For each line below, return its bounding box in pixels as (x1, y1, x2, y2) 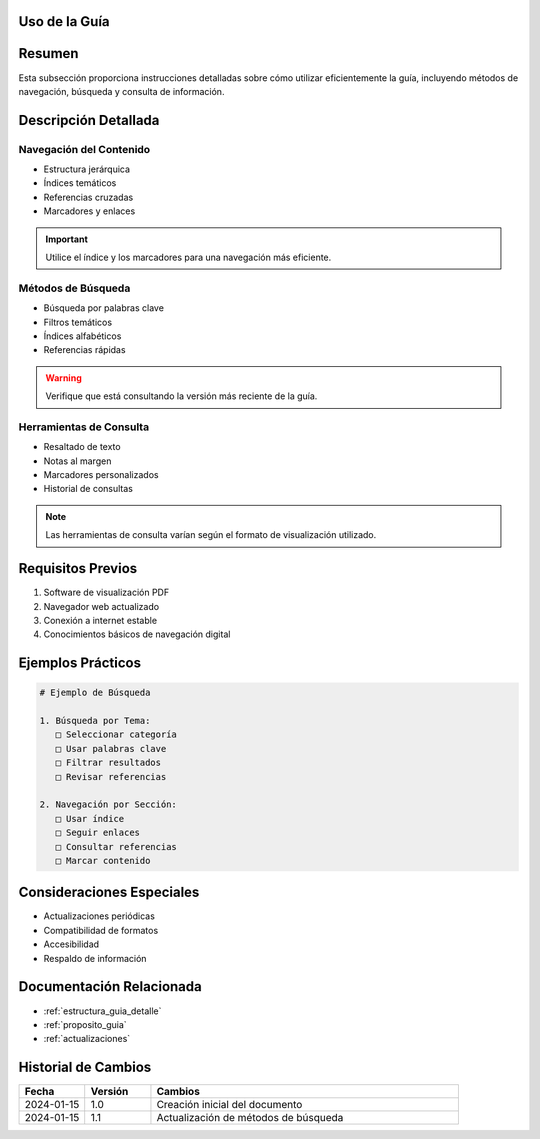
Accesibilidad (43, 938, 100, 950)
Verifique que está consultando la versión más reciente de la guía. (45, 390, 318, 402)
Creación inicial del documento (156, 1098, 303, 1112)
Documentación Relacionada (18, 978, 202, 995)
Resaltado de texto (43, 441, 121, 453)
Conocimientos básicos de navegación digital (43, 628, 231, 640)
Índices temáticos (43, 177, 117, 189)
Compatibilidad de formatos (43, 924, 159, 936)
